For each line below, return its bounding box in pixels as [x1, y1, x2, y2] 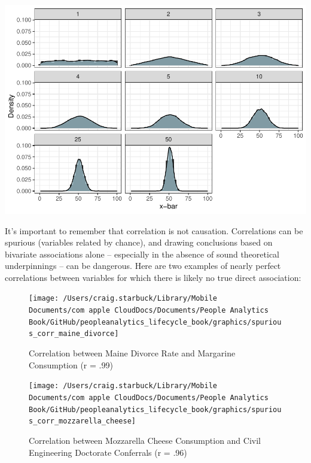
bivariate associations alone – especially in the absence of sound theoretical [5, 247, 280, 260]
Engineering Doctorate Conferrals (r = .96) [29, 446, 187, 458]
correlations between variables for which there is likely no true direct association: [5, 271, 301, 283]
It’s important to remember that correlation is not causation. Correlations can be [5, 224, 303, 237]
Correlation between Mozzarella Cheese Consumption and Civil [29, 434, 261, 446]
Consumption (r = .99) [29, 358, 113, 371]
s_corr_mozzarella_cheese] [29, 417, 136, 426]
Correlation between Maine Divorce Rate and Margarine [29, 347, 236, 359]
